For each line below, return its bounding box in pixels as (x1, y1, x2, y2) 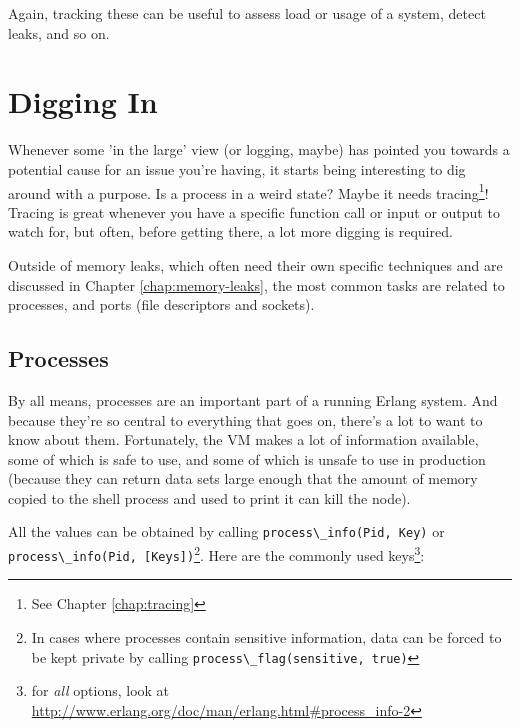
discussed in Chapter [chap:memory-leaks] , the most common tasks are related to (8, 274, 505, 295)
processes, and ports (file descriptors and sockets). (8, 294, 315, 315)
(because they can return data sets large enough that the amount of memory (8, 468, 478, 489)
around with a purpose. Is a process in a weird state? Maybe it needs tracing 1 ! (8, 179, 489, 203)
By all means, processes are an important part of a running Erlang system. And (8, 389, 498, 410)
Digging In (8, 81, 158, 122)
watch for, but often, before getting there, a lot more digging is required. (8, 221, 453, 242)
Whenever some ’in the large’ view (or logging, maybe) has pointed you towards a (8, 139, 510, 160)
